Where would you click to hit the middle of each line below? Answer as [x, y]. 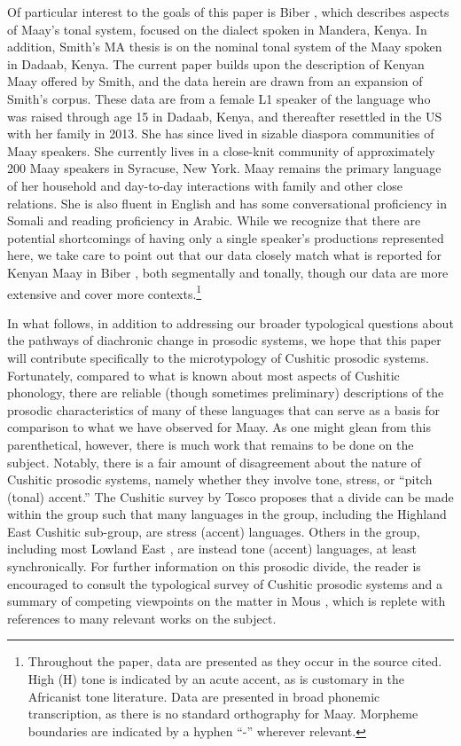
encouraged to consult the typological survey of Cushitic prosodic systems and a [225, 583]
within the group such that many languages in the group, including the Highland [227, 514]
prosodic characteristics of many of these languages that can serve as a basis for [224, 409]
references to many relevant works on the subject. [142, 618]
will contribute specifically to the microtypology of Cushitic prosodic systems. [218, 357]
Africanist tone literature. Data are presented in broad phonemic [204, 696]
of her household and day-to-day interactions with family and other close [205, 185]
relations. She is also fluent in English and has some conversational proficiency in [227, 203]
